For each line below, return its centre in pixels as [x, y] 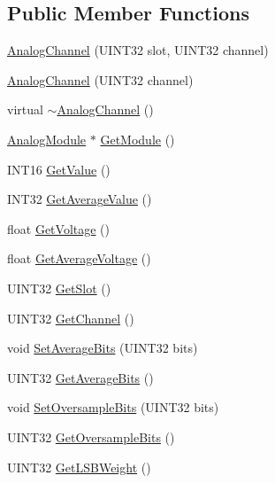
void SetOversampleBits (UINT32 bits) [113, 407]
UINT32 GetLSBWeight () [79, 467]
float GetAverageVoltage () [79, 258]
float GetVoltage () [59, 228]
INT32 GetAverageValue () [80, 199]
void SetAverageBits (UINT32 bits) [103, 348]
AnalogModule [47, 139]
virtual [25, 109]
